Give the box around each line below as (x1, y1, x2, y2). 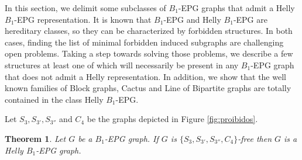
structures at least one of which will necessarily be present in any (5, 58, 239, 71)
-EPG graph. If (104, 132, 159, 144)
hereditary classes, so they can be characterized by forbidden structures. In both (5, 25, 293, 37)
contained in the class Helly (5, 93, 104, 105)
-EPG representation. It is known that (14, 13, 152, 25)
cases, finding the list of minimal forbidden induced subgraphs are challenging (5, 36, 284, 48)
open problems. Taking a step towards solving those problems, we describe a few (5, 47, 293, 60)
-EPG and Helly (163, 13, 221, 25)
